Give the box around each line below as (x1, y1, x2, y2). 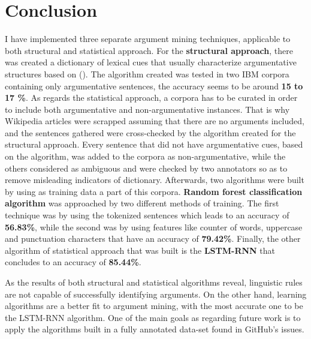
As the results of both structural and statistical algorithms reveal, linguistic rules (5, 276, 303, 288)
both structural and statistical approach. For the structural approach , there (5, 44, 293, 56)
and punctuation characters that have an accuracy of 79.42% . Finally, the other (5, 232, 301, 245)
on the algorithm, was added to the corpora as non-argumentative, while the (5, 150, 286, 163)
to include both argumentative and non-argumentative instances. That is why (5, 103, 290, 115)
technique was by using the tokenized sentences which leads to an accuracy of (5, 209, 289, 221)
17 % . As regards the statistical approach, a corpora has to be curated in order (5, 91, 298, 104)
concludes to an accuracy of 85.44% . (5, 256, 141, 268)
